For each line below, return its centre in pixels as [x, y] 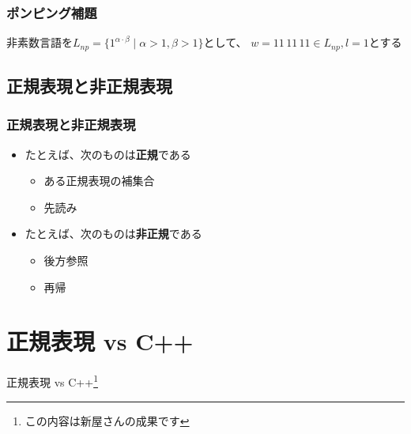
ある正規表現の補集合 [99, 181]
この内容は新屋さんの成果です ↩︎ [107, 420]
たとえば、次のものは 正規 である [108, 154]
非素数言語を [40, 42]
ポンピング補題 [52, 12]
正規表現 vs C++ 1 [52, 381]
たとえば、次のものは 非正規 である [113, 234]
